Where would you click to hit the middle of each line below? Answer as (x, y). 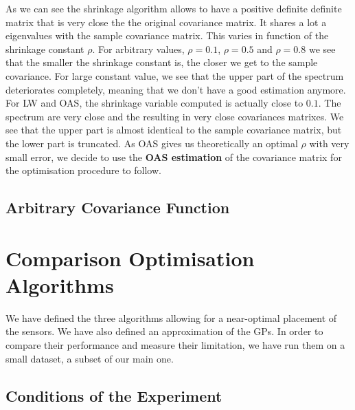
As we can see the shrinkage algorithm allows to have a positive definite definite (174, 8)
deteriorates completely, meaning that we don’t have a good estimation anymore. (176, 89)
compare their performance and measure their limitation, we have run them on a (175, 345)
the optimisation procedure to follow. (83, 170)
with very (329, 143)
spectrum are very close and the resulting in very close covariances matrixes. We (175, 116)
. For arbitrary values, (138, 48)
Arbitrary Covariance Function (118, 207)
